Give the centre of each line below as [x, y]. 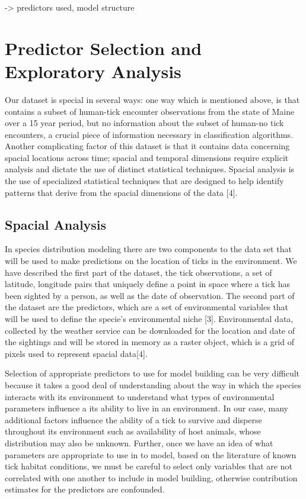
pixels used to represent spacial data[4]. [76, 353]
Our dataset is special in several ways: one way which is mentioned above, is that [152, 99]
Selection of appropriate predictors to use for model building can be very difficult [152, 373]
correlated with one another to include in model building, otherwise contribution [151, 477]
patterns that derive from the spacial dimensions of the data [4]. [121, 192]
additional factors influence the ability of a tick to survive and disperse [133, 419]
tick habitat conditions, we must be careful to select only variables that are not [149, 466]
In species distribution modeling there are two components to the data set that [148, 249]
